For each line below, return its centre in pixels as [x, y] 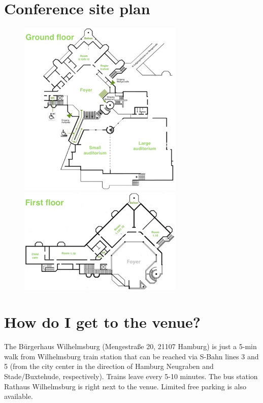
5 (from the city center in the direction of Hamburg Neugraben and [109, 366]
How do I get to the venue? [103, 322]
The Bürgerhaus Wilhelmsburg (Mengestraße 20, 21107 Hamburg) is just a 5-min [130, 346]
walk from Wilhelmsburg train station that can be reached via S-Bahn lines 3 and [131, 356]
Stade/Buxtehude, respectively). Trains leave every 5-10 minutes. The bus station [131, 376]
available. [19, 396]
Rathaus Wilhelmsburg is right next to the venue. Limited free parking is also [125, 386]
